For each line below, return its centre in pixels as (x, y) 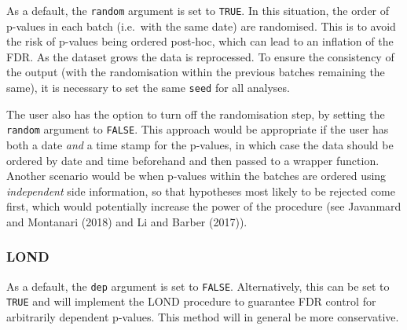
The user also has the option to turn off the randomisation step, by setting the (196, 114)
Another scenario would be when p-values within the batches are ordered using (196, 176)
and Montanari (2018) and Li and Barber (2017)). (127, 221)
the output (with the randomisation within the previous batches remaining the (196, 72)
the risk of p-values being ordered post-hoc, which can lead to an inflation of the (200, 41)
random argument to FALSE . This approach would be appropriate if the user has (198, 129)
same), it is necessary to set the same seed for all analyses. (148, 88)
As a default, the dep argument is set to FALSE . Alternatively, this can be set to (198, 286)
